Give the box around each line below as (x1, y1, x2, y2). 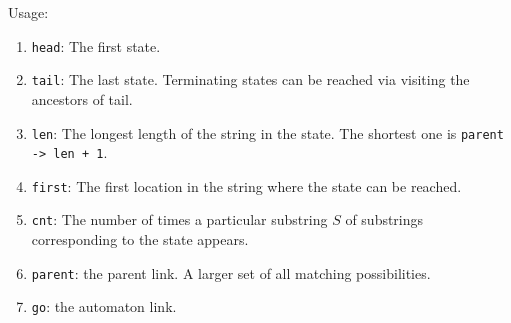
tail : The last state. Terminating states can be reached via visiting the (31, 69, 470, 90)
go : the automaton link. (31, 296, 177, 317)
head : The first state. (31, 35, 161, 56)
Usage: (8, 2, 49, 22)
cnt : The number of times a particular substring (31, 209, 328, 230)
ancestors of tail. (31, 88, 133, 109)
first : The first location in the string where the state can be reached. (31, 175, 462, 196)
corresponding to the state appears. (31, 229, 249, 250)
